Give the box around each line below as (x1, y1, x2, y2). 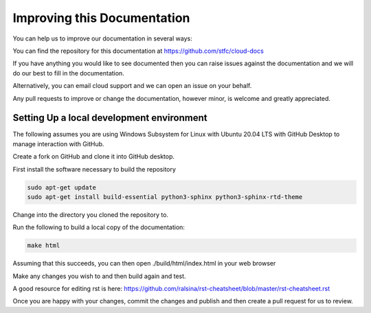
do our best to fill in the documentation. (12, 69, 125, 77)
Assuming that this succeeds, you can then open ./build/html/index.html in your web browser (12, 259, 276, 268)
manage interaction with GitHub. (12, 139, 104, 148)
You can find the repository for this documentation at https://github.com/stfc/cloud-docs (12, 47, 264, 55)
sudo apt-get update (27, 183, 96, 192)
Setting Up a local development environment (12, 112, 207, 124)
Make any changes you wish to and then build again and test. (12, 272, 186, 280)
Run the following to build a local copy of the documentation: (12, 223, 185, 231)
